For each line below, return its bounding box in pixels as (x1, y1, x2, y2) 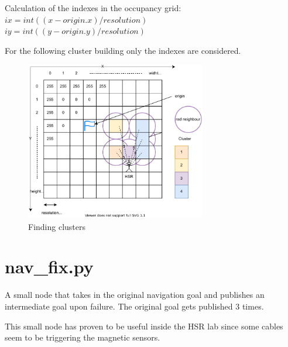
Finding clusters (28, 220, 86, 232)
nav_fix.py (5, 255, 94, 279)
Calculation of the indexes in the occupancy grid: (5, 2, 181, 13)
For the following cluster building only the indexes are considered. (5, 44, 241, 56)
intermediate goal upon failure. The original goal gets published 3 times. (5, 300, 264, 312)
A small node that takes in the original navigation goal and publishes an (5, 288, 265, 301)
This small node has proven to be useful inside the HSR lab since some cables (5, 319, 283, 332)
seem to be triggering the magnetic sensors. (5, 331, 160, 343)
